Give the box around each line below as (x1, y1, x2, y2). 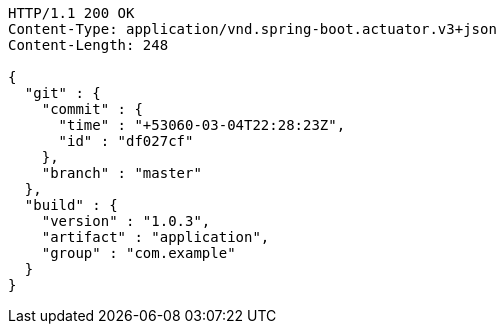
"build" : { (24, 197, 118, 213)
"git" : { (24, 85, 101, 101)
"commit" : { (41, 101, 143, 117)
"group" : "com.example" (41, 245, 236, 261)
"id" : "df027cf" (58, 133, 194, 149)
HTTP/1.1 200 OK (8, 5, 135, 21)
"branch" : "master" (41, 165, 202, 181)
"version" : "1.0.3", (41, 213, 211, 229)
